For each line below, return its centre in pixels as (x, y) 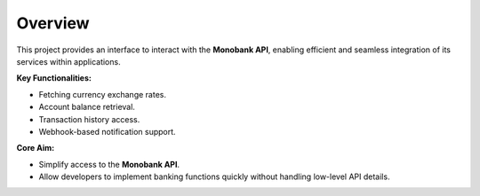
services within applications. (68, 61)
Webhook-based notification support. (108, 131)
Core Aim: (36, 148)
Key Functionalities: (54, 78)
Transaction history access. (89, 119)
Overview (53, 23)
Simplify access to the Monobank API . (109, 164)
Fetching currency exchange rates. (102, 94)
